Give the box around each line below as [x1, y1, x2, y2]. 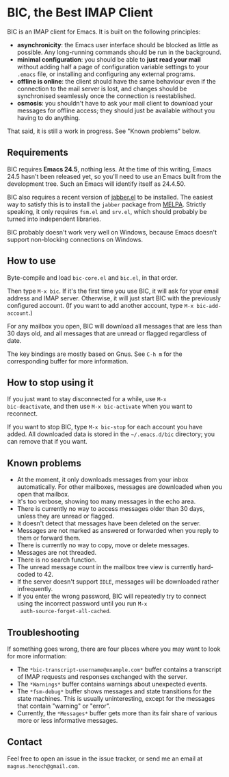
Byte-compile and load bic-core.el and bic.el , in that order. [7, 273, 178, 282]
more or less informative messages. [16, 717, 118, 724]
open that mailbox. [16, 490, 70, 499]
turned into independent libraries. [7, 215, 101, 223]
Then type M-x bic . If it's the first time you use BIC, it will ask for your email [7, 287, 219, 295]
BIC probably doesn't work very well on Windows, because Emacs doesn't [7, 228, 217, 236]
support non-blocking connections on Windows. [7, 235, 144, 243]
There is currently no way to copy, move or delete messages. [16, 541, 190, 549]
